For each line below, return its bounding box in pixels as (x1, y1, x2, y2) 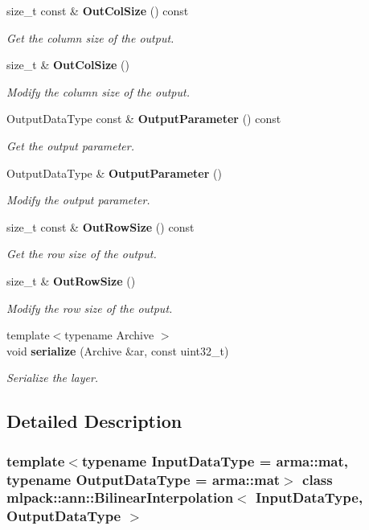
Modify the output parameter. (6, 191, 150, 208)
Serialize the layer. (6, 369, 99, 386)
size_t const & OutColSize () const (6, 2, 189, 18)
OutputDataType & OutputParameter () (6, 164, 222, 181)
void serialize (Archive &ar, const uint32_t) (6, 342, 229, 359)
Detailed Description (6, 409, 182, 433)
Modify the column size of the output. (6, 83, 190, 100)
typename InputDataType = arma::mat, (81, 450, 349, 470)
